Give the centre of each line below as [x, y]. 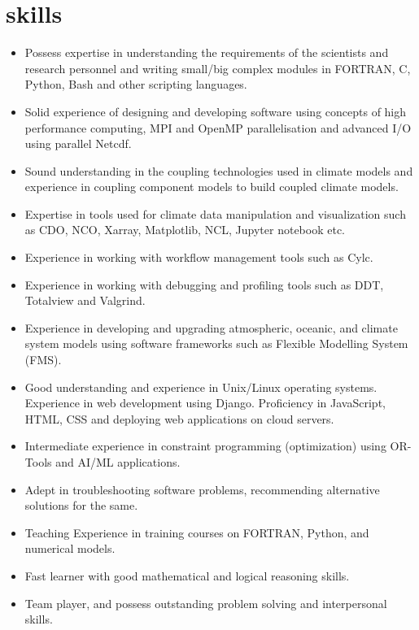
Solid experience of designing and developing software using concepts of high [216, 111]
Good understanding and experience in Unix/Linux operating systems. [201, 387]
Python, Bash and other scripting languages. [136, 84]
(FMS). [43, 360]
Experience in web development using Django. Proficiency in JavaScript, [205, 403]
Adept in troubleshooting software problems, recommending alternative [202, 489]
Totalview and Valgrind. [85, 300]
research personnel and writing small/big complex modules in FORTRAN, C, [218, 68]
